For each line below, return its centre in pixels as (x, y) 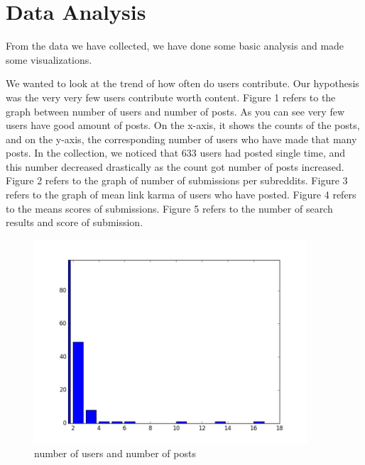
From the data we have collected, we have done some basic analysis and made (175, 46)
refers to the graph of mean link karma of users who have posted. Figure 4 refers (181, 195)
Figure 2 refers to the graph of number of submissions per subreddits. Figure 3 (177, 180)
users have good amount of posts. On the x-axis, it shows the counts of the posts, (183, 125)
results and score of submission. (75, 222)
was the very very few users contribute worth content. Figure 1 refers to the (171, 97)
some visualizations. (49, 59)
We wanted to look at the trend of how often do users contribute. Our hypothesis (182, 83)
